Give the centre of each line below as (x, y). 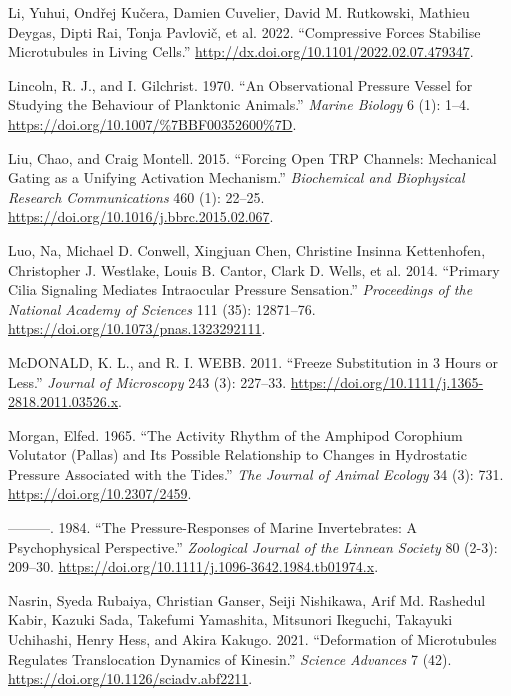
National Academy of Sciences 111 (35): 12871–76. (162, 308)
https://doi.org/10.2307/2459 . (100, 493)
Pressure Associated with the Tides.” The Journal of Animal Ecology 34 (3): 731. (256, 473)
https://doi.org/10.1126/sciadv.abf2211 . (130, 678)
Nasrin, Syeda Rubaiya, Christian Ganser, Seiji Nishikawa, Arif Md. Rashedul (247, 599)
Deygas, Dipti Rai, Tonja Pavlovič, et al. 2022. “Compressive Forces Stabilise (244, 31)
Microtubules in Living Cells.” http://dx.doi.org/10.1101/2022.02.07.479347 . (241, 51)
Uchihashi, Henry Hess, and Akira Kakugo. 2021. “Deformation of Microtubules (252, 639)
